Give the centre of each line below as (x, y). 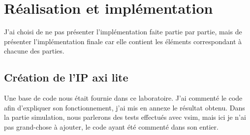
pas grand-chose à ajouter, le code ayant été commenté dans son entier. (111, 126)
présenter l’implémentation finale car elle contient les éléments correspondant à (123, 41)
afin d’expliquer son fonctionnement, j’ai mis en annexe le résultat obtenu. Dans (125, 107)
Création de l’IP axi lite (66, 77)
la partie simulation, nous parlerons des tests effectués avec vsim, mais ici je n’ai (125, 117)
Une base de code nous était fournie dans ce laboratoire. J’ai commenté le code (123, 98)
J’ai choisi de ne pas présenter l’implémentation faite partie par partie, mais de (123, 32)
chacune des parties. (34, 51)
